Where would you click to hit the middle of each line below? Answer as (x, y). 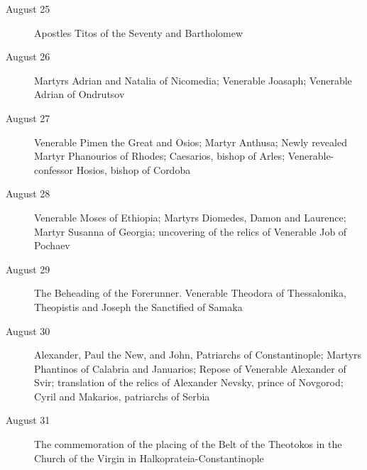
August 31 (28, 420)
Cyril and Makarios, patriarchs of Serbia (122, 396)
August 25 (28, 9)
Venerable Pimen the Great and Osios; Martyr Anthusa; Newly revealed (191, 142)
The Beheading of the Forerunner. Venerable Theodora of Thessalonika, (190, 293)
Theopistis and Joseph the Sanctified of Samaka (138, 306)
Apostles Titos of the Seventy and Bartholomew (139, 32)
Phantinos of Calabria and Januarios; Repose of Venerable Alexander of (190, 368)
